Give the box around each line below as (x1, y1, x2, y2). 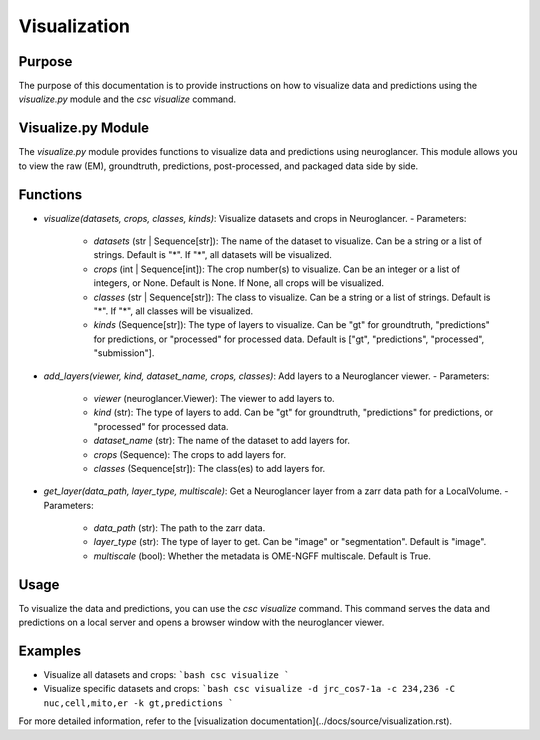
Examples (18, 642, 82, 659)
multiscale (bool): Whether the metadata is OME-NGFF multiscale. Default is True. (93, 550, 432, 562)
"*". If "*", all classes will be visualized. (93, 305, 254, 317)
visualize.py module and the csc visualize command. (18, 93, 237, 105)
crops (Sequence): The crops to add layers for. (93, 448, 287, 460)
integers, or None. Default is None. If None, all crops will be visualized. (93, 277, 385, 289)
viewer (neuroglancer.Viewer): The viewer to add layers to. (93, 392, 335, 404)
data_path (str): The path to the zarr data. (93, 522, 266, 534)
